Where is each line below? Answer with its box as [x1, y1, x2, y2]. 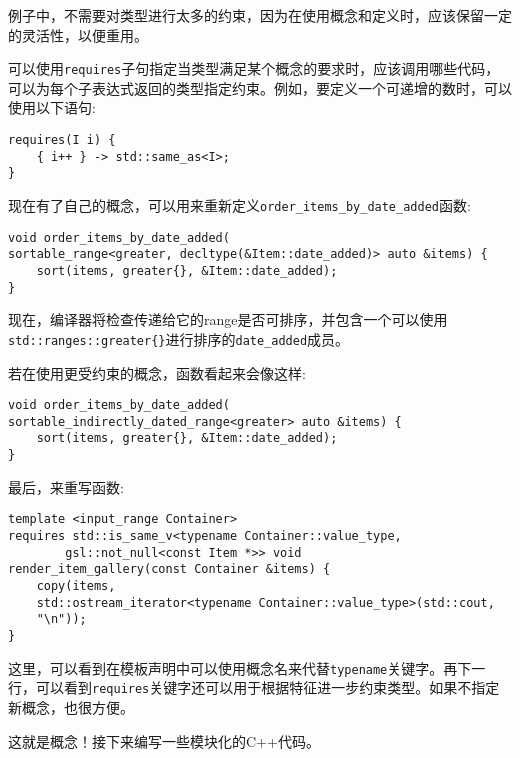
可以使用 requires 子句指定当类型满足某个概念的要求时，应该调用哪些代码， [8, 58, 500, 79]
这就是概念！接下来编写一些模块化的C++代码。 [8, 730, 320, 751]
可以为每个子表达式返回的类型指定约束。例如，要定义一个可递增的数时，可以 [8, 77, 512, 98]
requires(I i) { [8, 133, 116, 148]
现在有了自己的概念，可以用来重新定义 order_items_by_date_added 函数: [8, 195, 471, 215]
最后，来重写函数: [8, 476, 124, 497]
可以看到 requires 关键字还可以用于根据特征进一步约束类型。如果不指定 [35, 677, 500, 698]
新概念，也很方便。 [8, 696, 134, 717]
